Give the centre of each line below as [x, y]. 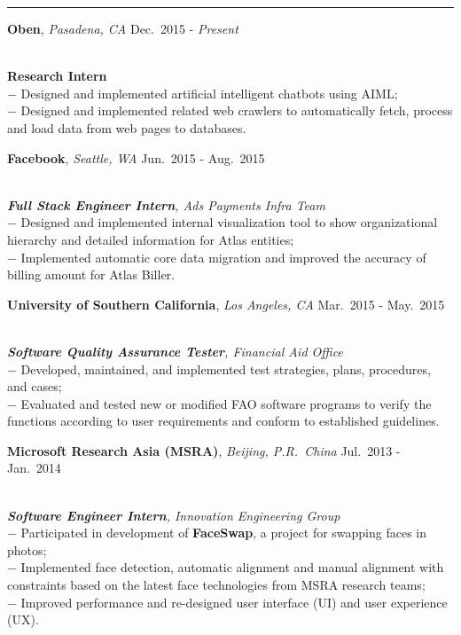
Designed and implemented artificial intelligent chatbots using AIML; [209, 93]
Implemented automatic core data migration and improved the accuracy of [223, 257]
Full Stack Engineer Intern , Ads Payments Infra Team [166, 204]
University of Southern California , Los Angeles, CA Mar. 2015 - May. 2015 [226, 304]
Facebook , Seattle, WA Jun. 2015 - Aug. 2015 [136, 157]
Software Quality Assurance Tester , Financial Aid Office [175, 351]
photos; [27, 549]
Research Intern [57, 76]
